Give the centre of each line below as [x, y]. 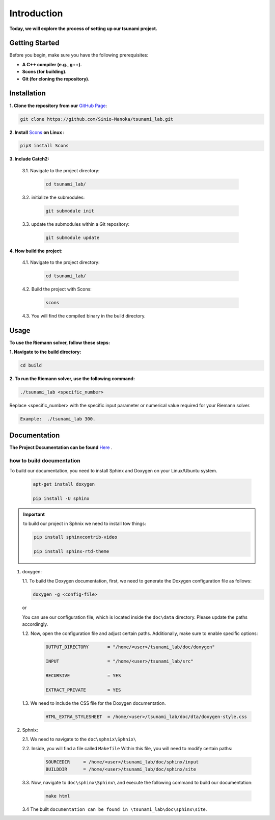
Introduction [36, 13]
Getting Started [34, 43]
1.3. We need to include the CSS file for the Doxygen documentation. [94, 703]
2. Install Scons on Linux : [37, 132]
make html [58, 796]
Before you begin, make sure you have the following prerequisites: [79, 55]
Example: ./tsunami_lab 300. [58, 419]
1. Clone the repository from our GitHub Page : [58, 105]
